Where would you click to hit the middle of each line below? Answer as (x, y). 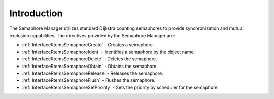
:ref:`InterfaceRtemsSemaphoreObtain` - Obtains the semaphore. (90, 66)
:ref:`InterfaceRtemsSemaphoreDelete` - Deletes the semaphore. (90, 59)
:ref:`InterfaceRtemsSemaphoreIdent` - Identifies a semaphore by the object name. (109, 52)
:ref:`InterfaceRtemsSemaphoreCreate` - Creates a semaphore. (88, 45)
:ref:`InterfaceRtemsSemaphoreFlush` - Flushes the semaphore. (89, 80)
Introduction (36, 13)
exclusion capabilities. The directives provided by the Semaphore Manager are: (92, 35)
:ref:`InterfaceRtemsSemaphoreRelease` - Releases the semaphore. (93, 73)
